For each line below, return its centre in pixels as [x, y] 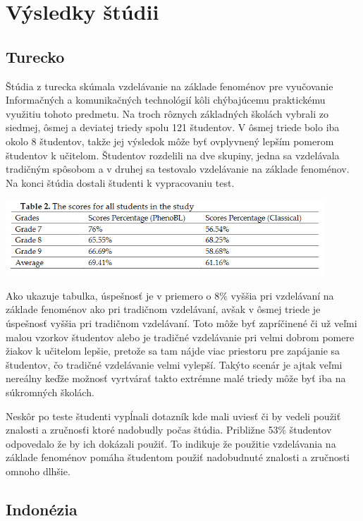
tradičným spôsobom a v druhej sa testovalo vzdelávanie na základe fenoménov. [178, 169]
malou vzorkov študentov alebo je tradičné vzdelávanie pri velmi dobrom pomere [180, 337]
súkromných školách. [50, 392]
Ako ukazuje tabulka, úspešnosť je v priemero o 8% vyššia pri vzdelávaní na [170, 295]
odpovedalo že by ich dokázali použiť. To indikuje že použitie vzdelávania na [171, 443]
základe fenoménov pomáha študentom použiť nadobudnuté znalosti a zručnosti [178, 457]
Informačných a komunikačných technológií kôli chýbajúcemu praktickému [166, 100]
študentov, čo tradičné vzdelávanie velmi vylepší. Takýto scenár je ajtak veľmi [174, 364]
